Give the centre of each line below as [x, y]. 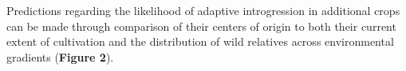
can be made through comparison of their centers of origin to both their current [201, 26]
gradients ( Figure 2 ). [60, 56]
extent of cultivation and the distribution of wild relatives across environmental [200, 41]
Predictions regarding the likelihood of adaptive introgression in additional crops [203, 10]
